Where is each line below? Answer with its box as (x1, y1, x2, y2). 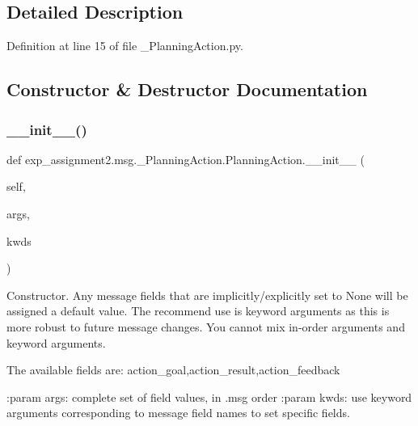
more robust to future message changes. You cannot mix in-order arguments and (6, 318, 405, 335)
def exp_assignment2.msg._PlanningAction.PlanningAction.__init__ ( (6, 150, 365, 167)
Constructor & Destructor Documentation (6, 77, 368, 102)
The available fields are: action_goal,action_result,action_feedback (6, 361, 340, 378)
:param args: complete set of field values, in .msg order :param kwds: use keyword (6, 388, 412, 405)
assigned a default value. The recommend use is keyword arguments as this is (6, 302, 390, 319)
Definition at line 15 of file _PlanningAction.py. (6, 37, 243, 54)
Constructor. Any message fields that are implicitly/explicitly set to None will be (6, 286, 408, 303)
